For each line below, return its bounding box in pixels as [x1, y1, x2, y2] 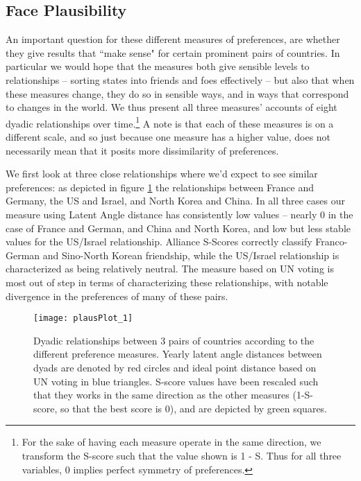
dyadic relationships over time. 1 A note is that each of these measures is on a [6, 114, 334, 130]
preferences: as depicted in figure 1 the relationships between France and [6, 180, 314, 194]
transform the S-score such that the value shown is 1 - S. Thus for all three [22, 448, 342, 462]
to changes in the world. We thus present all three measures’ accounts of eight [6, 100, 337, 114]
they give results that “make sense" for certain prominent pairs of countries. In [6, 45, 340, 60]
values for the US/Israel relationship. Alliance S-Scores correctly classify [6, 234, 312, 249]
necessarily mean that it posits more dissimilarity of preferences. [6, 143, 279, 157]
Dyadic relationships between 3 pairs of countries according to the [33, 333, 314, 347]
